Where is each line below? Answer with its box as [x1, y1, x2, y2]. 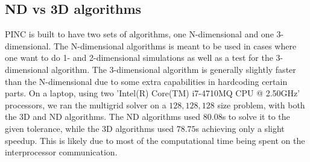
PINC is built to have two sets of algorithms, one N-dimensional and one [5, 28, 274, 40]
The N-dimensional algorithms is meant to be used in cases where [53, 39, 297, 52]
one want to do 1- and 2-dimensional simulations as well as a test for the [5, 51, 273, 64]
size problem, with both [217, 98, 305, 111]
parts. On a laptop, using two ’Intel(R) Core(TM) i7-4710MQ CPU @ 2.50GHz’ [5, 87, 300, 99]
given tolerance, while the [5, 122, 100, 134]
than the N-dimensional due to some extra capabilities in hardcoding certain [5, 75, 288, 87]
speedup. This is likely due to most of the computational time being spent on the [5, 134, 305, 146]
